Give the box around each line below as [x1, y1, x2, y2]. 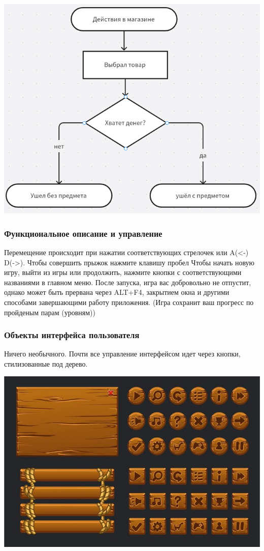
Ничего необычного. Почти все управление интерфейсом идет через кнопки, [4, 348, 241, 359]
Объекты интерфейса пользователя [4, 328, 140, 341]
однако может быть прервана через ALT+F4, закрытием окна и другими [4, 287, 229, 297]
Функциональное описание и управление [4, 227, 162, 239]
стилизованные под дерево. [4, 358, 88, 369]
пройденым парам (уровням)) [4, 307, 95, 317]
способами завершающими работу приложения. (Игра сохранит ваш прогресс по [4, 296, 254, 307]
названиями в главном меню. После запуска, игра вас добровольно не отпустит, [4, 277, 251, 287]
